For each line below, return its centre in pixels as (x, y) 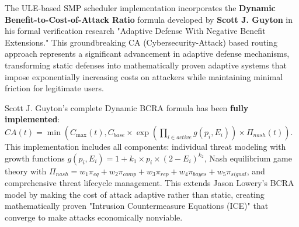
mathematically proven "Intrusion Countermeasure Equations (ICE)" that (137, 206)
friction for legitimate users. (54, 88)
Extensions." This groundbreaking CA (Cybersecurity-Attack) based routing (141, 42)
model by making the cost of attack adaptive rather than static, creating (135, 194)
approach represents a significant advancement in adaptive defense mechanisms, (147, 54)
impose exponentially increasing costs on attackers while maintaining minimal (144, 76)
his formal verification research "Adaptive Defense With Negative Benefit (135, 31)
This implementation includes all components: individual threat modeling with (145, 146)
